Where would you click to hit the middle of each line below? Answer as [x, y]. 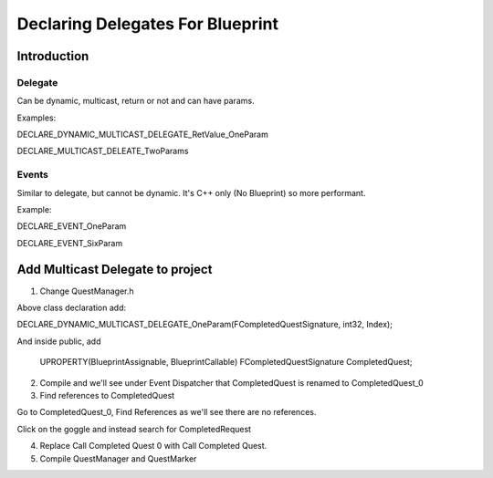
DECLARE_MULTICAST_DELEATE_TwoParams [103, 151]
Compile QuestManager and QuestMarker [118, 458]
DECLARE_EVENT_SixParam [70, 243]
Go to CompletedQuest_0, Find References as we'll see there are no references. [167, 412]
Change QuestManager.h [87, 291]
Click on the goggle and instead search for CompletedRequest [134, 429]
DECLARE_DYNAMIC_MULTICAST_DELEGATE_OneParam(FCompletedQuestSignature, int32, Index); [205, 325]
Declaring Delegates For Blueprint [147, 24]
